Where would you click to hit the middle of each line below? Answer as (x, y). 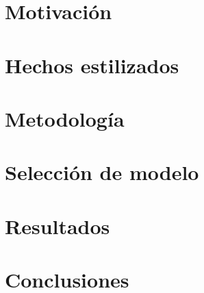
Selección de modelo (102, 172)
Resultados (58, 226)
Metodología (65, 118)
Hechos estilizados (92, 65)
